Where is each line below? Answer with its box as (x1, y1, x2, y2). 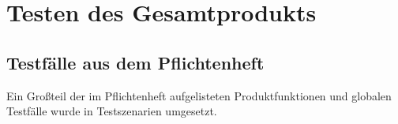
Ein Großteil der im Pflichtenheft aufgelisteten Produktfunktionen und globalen (6, 87, 392, 103)
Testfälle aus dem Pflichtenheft (6, 50, 265, 74)
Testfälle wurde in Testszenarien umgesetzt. (6, 103, 217, 119)
